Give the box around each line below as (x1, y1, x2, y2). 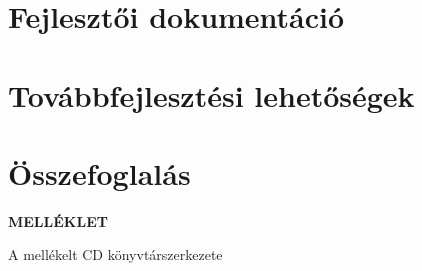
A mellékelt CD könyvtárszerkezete (8, 244, 223, 265)
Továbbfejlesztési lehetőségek (8, 74, 415, 115)
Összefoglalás (8, 152, 191, 193)
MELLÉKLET (8, 210, 108, 231)
